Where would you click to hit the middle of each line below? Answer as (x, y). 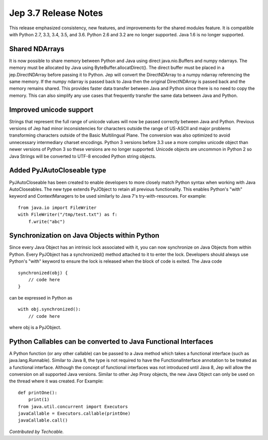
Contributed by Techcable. (36, 432)
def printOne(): (38, 393)
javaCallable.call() (43, 420)
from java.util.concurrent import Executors (73, 406)
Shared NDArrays (37, 49)
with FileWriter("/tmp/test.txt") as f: (68, 215)
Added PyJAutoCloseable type (58, 171)
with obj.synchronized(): (50, 309)
